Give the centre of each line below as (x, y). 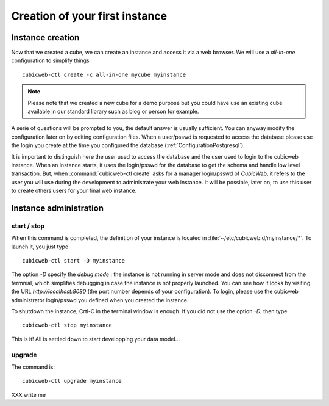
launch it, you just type (40, 247)
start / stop (28, 226)
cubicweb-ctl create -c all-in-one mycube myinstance (104, 74)
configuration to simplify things (50, 60)
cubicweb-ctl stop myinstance (67, 325)
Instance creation (45, 38)
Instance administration (57, 208)
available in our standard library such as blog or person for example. (113, 111)
